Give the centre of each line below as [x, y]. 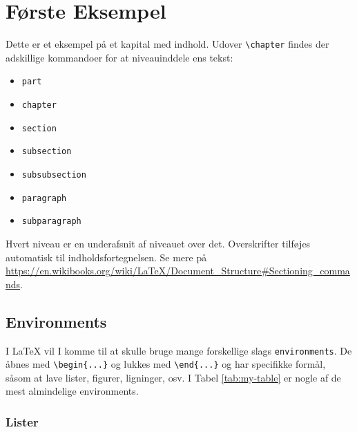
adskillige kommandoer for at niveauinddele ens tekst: [119, 57]
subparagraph [51, 222]
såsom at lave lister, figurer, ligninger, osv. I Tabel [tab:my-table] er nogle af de [173, 377]
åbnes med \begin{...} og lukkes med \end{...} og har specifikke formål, [166, 364]
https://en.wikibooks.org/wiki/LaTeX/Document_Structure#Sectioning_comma [178, 271]
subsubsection [54, 175]
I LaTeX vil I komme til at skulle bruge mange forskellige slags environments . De [179, 350]
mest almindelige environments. [72, 391]
